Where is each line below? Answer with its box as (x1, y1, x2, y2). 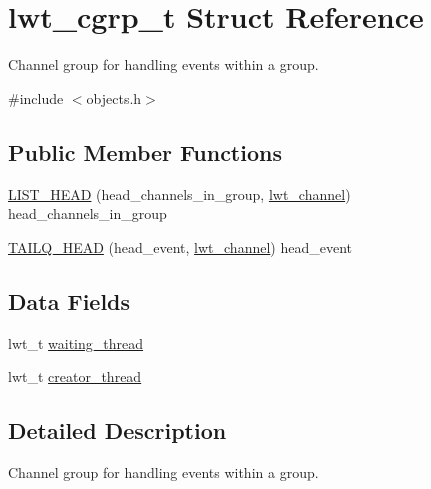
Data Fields (8, 285, 131, 316)
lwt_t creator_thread (8, 366, 142, 387)
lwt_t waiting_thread (8, 332, 144, 353)
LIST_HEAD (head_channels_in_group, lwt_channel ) (8, 183, 351, 204)
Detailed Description (8, 415, 227, 446)
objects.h (86, 87, 142, 108)
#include (8, 87, 64, 108)
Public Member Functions (8, 136, 282, 167)
